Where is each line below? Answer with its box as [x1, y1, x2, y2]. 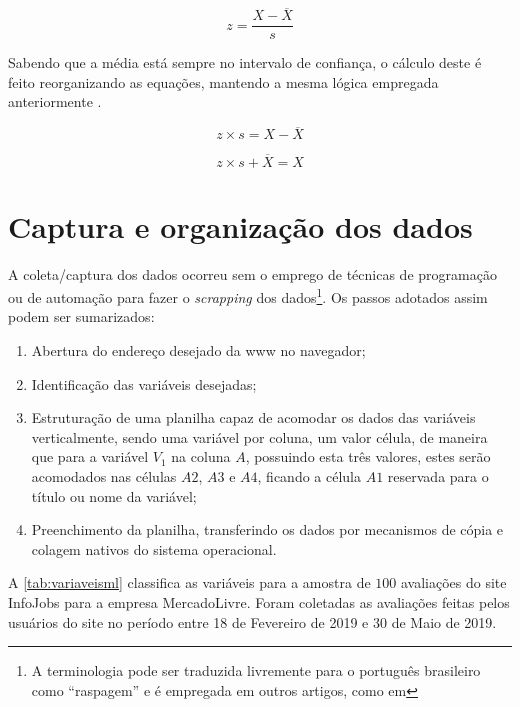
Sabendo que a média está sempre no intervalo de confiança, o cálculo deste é [8, 52, 482, 73]
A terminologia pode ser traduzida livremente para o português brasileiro [31, 660, 481, 681]
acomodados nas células [31, 466, 177, 487]
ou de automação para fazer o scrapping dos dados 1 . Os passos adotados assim [8, 284, 488, 307]
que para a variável [31, 446, 149, 467]
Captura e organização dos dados [8, 205, 473, 246]
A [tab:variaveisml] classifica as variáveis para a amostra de [8, 572, 371, 593]
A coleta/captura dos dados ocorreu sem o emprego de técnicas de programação [8, 263, 497, 284]
